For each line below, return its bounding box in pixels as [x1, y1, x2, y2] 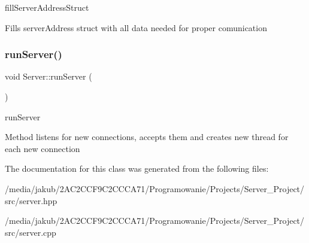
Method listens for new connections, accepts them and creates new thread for [5, 130, 289, 143]
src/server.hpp [5, 194, 57, 206]
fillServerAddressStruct [5, 1, 89, 13]
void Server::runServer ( [5, 70, 92, 83]
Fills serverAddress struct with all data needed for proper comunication [5, 21, 267, 34]
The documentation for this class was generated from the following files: [5, 162, 269, 175]
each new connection [5, 142, 80, 154]
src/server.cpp [5, 226, 56, 238]
